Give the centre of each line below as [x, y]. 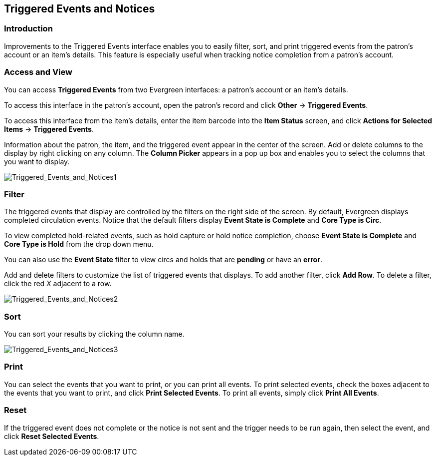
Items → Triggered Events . [49, 129]
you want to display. [37, 161]
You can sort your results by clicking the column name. [94, 334]
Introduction [28, 29]
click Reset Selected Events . [52, 436]
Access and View [38, 72]
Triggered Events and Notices [80, 9]
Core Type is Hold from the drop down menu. [79, 244]
